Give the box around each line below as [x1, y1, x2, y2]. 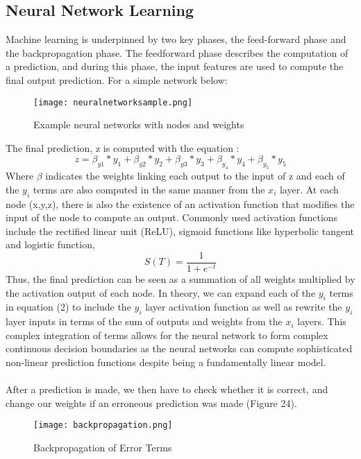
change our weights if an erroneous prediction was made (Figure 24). [6, 395, 297, 410]
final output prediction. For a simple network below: [6, 72, 228, 87]
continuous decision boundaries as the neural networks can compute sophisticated [6, 341, 353, 356]
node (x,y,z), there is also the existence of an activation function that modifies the [6, 196, 355, 211]
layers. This [297, 314, 346, 329]
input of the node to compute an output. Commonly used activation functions [6, 210, 338, 225]
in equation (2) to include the [6, 300, 131, 314]
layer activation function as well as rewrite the [145, 300, 342, 314]
